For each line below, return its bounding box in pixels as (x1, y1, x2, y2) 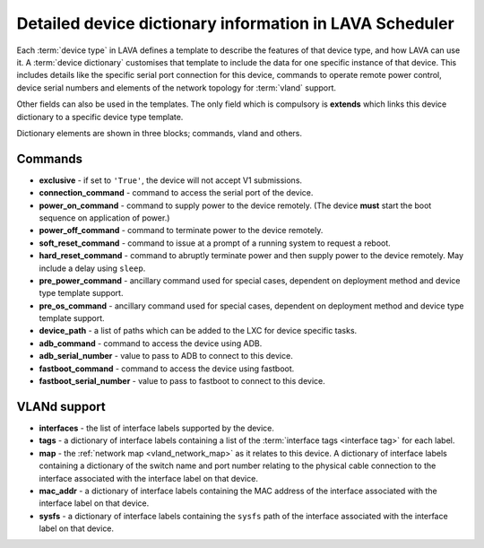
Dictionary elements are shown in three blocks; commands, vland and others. (16, 127, 302, 138)
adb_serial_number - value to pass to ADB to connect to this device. (39, 351, 293, 361)
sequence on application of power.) (39, 212, 170, 223)
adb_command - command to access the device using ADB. (39, 337, 263, 349)
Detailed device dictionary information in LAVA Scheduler (16, 13, 454, 33)
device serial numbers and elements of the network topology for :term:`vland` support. (16, 82, 336, 93)
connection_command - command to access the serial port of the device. (39, 187, 314, 198)
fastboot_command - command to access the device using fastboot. (39, 363, 295, 374)
